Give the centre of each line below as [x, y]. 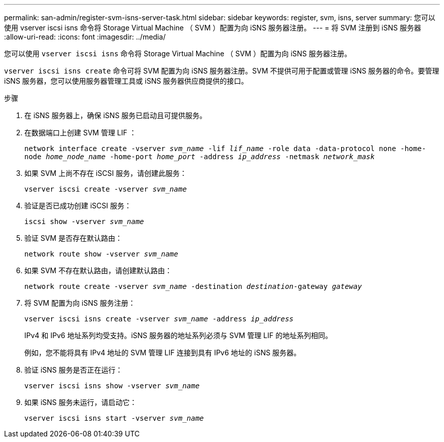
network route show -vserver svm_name [101, 254]
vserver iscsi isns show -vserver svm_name [112, 386]
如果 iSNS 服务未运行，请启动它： [81, 402]
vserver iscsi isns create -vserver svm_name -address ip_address [159, 319]
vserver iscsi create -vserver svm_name [106, 189]
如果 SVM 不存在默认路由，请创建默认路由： [98, 270]
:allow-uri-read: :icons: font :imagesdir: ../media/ [85, 37]
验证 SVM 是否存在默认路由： [73, 238]
